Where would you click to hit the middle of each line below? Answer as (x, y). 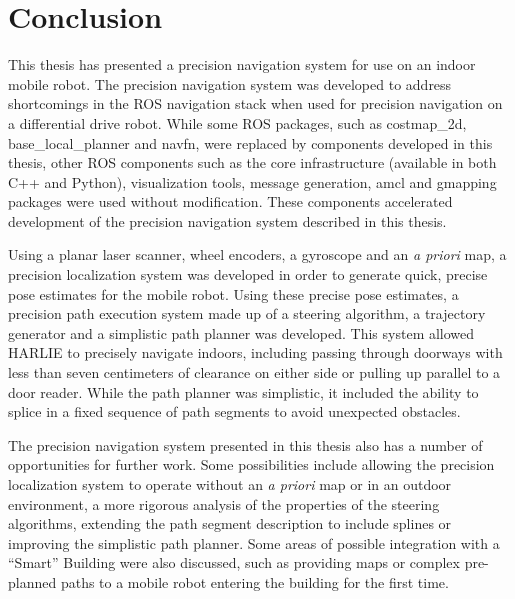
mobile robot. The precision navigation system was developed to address (230, 83)
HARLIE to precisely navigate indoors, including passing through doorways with (255, 352)
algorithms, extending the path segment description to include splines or (230, 523)
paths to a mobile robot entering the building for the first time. (254, 581)
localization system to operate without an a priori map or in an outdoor (230, 484)
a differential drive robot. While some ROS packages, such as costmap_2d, (237, 122)
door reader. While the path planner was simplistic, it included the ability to (243, 391)
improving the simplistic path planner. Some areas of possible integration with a (254, 542)
